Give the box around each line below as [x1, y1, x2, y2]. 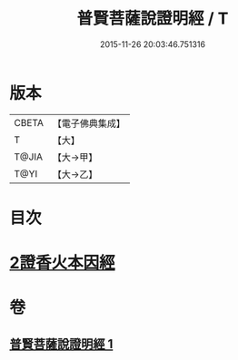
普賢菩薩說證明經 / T [76, 8, 229, 29]
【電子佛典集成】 [52, 117, 125, 130]
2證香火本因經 [9, 253, 115, 273]
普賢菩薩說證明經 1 [9, 336, 114, 352]
